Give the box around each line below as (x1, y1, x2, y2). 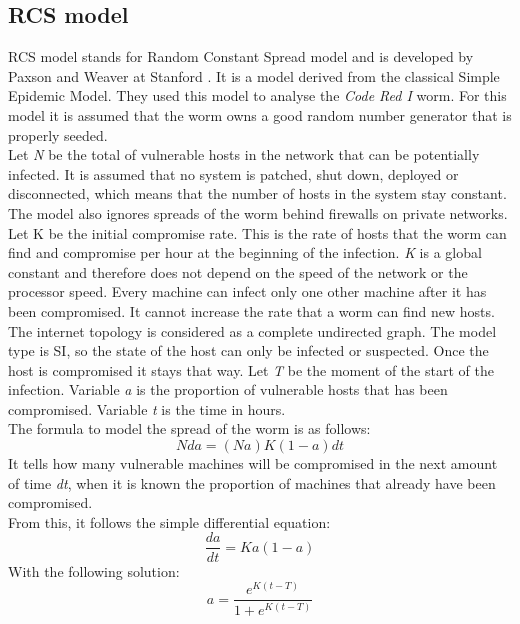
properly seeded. (8, 124, 108, 145)
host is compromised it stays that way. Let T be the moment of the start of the (8, 359, 494, 380)
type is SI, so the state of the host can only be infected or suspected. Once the (8, 340, 489, 361)
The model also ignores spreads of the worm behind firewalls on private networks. (8, 202, 508, 223)
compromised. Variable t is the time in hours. (8, 398, 286, 419)
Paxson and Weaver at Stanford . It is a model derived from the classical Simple (8, 65, 500, 86)
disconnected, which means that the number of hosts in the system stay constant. (8, 183, 507, 204)
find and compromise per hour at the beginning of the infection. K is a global (8, 242, 482, 263)
